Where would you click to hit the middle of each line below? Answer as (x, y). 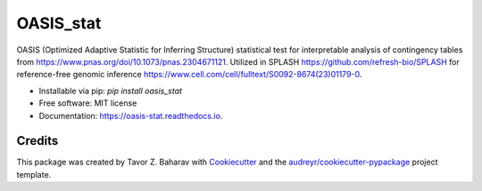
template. (34, 174)
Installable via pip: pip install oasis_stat (111, 91)
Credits (37, 141)
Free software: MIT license (88, 103)
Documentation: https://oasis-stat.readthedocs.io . (131, 115)
